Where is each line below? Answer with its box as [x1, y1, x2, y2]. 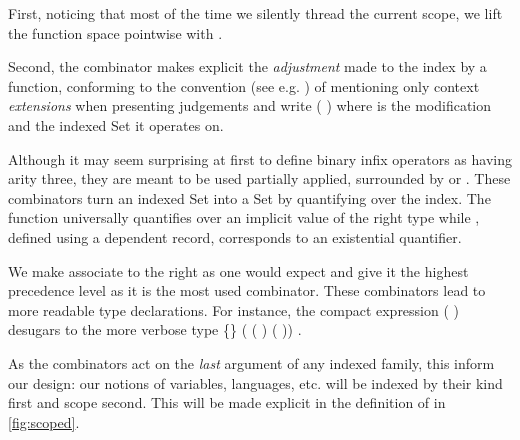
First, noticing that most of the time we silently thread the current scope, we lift [8, 3, 503, 23]
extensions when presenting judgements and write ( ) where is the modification [8, 95, 492, 116]
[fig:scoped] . [8, 411, 80, 432]
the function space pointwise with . [8, 22, 223, 43]
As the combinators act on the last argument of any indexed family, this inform [8, 352, 495, 373]
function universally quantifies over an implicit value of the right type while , [8, 207, 480, 228]
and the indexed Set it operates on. [8, 114, 224, 135]
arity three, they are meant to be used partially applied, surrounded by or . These [8, 168, 511, 189]
